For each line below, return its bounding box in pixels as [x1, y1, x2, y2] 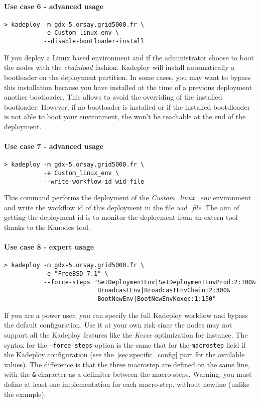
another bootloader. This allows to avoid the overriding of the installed [4, 92, 222, 102]
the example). [4, 388, 46, 399]
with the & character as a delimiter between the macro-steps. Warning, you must [4, 369, 252, 379]
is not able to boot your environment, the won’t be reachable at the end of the [4, 111, 246, 122]
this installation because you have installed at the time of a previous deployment [4, 82, 252, 92]
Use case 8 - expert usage [4, 241, 94, 252]
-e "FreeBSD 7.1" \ [43, 270, 108, 278]
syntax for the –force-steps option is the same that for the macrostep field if [4, 339, 246, 350]
